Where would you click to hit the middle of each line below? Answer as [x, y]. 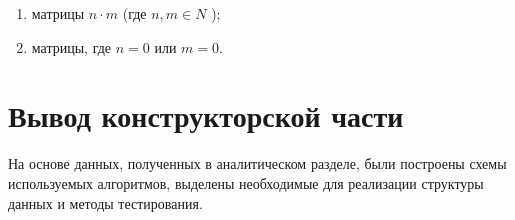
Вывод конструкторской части [206, 115]
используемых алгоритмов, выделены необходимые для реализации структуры [246, 182]
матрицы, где [71, 46]
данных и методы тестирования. [105, 202]
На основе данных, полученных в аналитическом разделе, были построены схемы [257, 163]
